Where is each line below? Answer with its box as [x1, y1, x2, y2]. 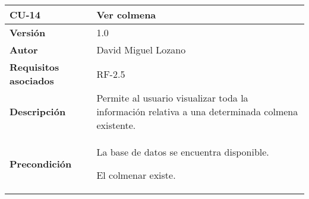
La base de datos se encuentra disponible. [96, 145, 269, 159]
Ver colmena [96, 8, 156, 21]
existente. [96, 118, 136, 132]
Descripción [10, 105, 66, 118]
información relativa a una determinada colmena [96, 105, 298, 118]
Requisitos [10, 60, 59, 74]
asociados [10, 74, 54, 87]
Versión [10, 26, 46, 39]
